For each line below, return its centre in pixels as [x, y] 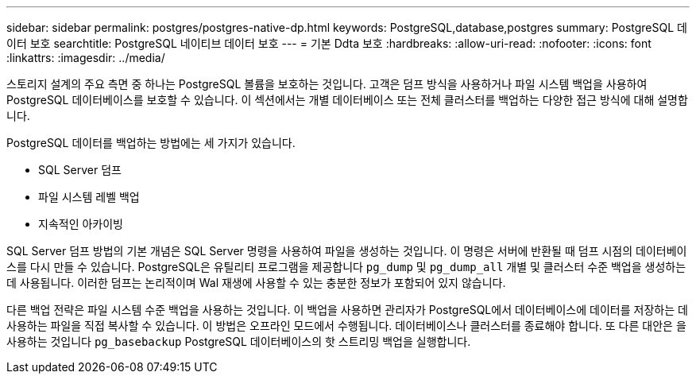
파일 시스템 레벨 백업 [89, 197]
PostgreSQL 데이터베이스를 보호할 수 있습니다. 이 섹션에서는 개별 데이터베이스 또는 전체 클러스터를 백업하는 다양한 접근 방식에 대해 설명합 [347, 100]
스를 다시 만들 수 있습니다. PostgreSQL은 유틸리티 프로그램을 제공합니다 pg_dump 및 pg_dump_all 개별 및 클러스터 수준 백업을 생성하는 [346, 267]
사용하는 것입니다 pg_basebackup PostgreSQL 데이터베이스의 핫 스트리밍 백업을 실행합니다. [239, 341]
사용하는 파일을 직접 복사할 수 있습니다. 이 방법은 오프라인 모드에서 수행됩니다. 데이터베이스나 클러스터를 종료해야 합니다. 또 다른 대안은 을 [346, 326]
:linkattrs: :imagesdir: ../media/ [86, 58]
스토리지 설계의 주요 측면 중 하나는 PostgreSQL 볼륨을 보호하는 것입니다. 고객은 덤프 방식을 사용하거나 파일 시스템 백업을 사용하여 [327, 84]
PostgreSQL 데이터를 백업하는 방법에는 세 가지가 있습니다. [151, 143]
